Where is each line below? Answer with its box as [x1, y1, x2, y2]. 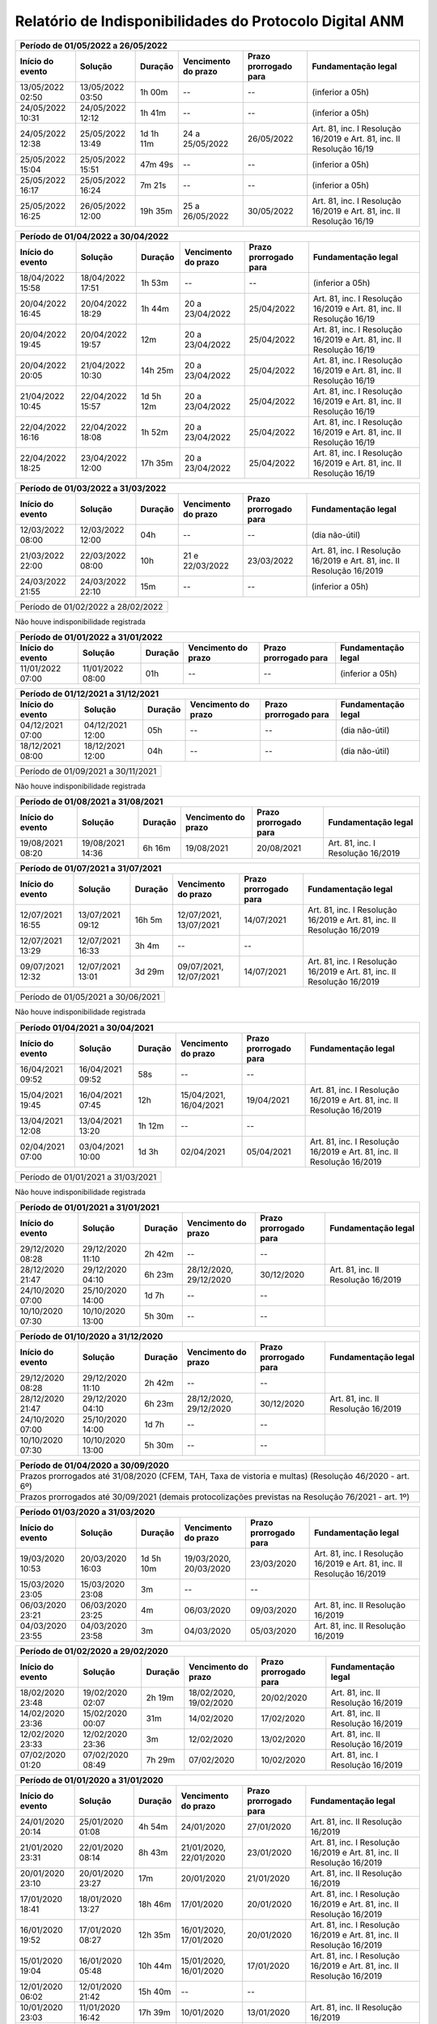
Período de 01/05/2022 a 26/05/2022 [19, 40, 168, 51]
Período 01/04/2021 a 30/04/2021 [19, 1022, 154, 1033]
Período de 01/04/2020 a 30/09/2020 [19, 1460, 170, 1471]
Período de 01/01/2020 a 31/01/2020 [19, 1775, 163, 1786]
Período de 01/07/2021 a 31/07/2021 [19, 863, 162, 874]
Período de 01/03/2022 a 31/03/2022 [19, 483, 167, 494]
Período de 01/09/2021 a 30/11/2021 [19, 765, 157, 776]
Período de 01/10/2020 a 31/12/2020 [19, 1331, 163, 1342]
